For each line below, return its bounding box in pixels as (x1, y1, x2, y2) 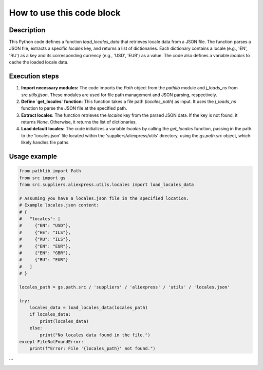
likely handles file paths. (21, 140, 70, 145)
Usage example (9, 152, 57, 161)
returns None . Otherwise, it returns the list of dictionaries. (21, 119, 137, 125)
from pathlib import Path (19, 168, 81, 174)
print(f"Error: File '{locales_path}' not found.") (29, 346, 156, 351)
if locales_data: (29, 311, 71, 317)
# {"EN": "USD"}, (19, 223, 71, 228)
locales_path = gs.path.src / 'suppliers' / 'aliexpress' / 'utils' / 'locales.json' (19, 284, 230, 290)
